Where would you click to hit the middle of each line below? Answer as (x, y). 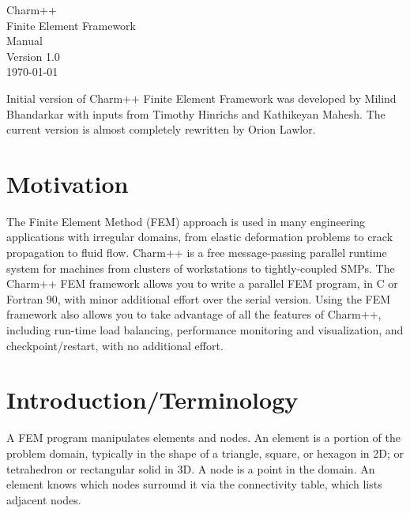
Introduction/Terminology (152, 400)
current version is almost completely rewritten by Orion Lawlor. (161, 129)
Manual (24, 41)
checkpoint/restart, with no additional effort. (115, 345)
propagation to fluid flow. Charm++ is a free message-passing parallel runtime (197, 253)
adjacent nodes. (44, 499)
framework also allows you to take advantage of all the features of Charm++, (194, 314)
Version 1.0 (33, 56)
